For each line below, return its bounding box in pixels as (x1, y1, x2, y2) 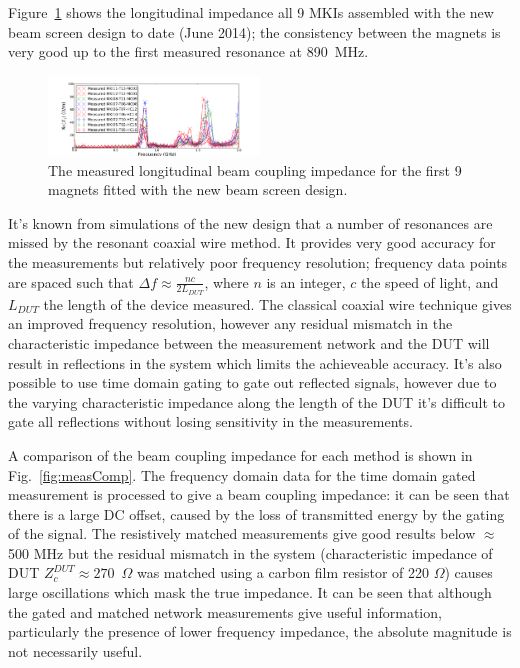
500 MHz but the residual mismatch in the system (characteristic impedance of (8, 542, 493, 563)
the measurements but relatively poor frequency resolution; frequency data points (8, 251, 508, 272)
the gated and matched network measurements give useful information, (8, 601, 442, 622)
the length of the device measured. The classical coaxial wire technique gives (43, 293, 512, 314)
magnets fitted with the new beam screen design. (48, 179, 348, 200)
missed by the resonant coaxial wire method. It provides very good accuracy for (8, 232, 496, 253)
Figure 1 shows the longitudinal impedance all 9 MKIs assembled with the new (8, 2, 494, 22)
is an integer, (266, 271, 346, 292)
